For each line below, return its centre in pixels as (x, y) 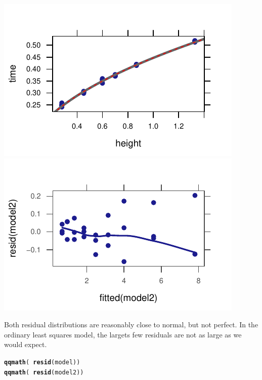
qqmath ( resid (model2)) (44, 372)
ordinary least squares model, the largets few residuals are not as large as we (123, 334)
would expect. (26, 344)
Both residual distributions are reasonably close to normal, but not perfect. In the (131, 325)
